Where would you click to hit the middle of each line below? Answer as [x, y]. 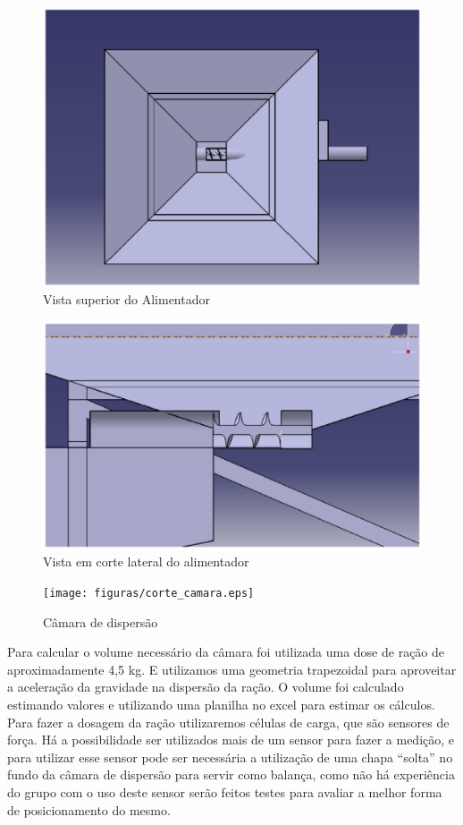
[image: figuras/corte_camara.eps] [149, 594]
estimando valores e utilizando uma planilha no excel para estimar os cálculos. [221, 705]
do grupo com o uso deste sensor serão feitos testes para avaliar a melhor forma [225, 792]
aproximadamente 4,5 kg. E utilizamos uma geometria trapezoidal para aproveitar [232, 669]
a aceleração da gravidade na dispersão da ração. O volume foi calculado [206, 687]
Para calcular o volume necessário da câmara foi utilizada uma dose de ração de [226, 652]
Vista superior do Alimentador [126, 299]
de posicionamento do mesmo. [89, 809]
